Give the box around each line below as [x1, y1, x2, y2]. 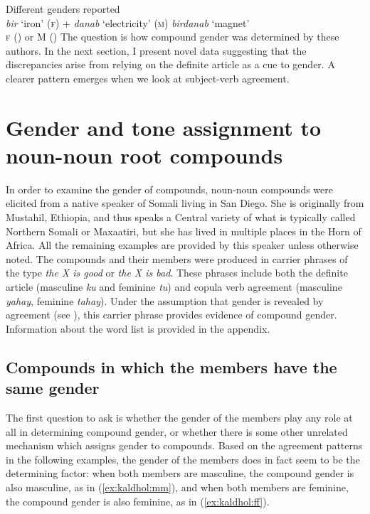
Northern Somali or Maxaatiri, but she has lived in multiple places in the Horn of [6, 223, 361, 238]
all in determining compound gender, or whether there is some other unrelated [6, 424, 348, 439]
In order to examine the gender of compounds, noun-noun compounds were [6, 181, 333, 196]
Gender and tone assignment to [6, 112, 322, 141]
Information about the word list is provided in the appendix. [6, 321, 270, 336]
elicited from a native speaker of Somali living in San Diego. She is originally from [6, 196, 364, 210]
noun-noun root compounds [6, 140, 283, 169]
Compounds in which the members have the [6, 355, 337, 378]
